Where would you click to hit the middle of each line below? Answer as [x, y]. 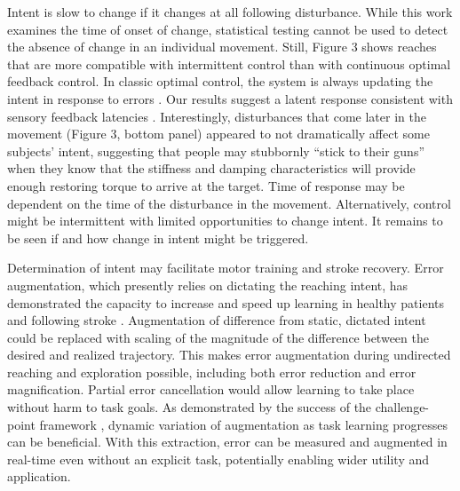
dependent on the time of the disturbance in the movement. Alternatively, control [229, 203]
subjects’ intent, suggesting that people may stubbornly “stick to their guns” [216, 150]
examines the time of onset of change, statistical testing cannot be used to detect [228, 29]
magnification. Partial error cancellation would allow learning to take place [211, 389]
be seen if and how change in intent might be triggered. [158, 238]
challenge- [402, 407]
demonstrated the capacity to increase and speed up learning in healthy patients [226, 302]
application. [39, 476]
